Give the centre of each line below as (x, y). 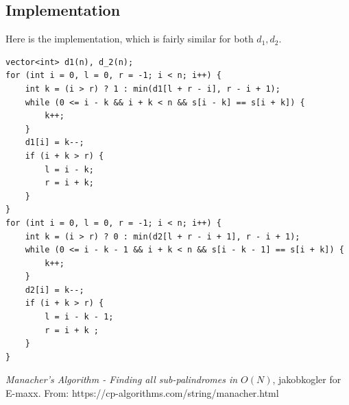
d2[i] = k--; (55, 290)
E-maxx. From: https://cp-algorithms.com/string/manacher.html (142, 393)
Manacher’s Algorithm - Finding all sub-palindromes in (122, 379)
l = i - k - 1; (79, 317)
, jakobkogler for (307, 379)
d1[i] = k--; (55, 143)
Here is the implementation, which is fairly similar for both (130, 39)
